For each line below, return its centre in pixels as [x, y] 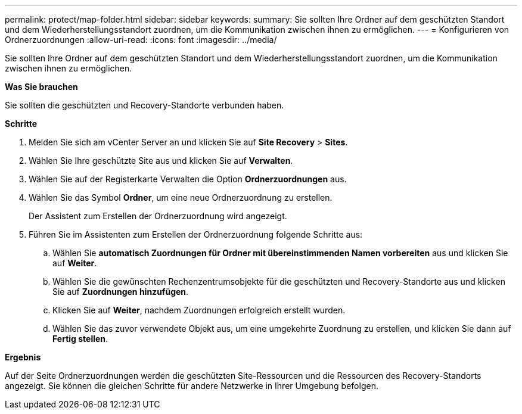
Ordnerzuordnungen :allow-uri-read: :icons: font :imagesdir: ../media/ [141, 40]
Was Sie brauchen [41, 87]
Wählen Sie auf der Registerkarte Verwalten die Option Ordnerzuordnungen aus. [188, 179]
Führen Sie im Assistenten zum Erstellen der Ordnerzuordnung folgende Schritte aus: [196, 234]
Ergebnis [23, 357]
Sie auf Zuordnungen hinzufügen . [121, 292]
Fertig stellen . [80, 339]
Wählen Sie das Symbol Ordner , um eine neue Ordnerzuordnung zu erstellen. [181, 197]
